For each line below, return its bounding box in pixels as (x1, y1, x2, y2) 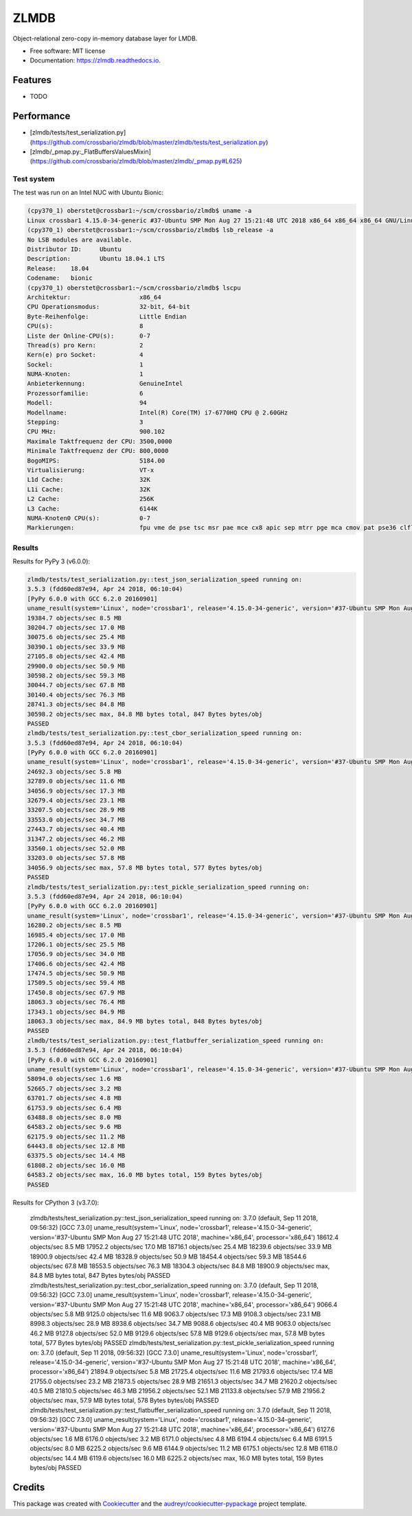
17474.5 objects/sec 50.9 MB (27, 970, 126, 977)
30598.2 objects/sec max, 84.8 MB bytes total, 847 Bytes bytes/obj (27, 710, 263, 718)
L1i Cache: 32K (27, 485, 151, 493)
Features (12, 74, 51, 86)
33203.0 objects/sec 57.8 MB (27, 854, 126, 862)
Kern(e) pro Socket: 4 (27, 351, 144, 359)
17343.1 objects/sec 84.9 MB (27, 1007, 126, 1016)
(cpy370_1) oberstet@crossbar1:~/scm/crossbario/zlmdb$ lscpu (27, 283, 241, 292)
